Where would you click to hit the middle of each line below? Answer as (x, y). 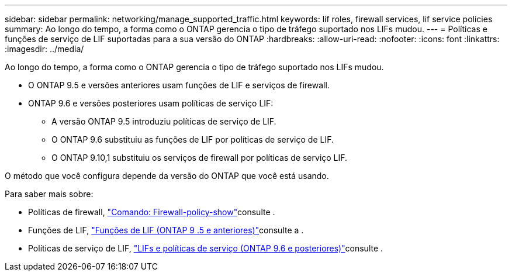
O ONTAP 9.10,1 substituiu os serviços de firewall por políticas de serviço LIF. (200, 158)
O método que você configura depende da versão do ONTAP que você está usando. (167, 176)
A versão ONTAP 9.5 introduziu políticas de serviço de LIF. (164, 121)
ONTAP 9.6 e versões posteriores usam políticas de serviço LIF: (151, 103)
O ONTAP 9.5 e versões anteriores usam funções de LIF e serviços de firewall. (179, 85)
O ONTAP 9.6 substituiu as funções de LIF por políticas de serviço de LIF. (193, 139)
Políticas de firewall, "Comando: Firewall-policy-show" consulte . (152, 212)
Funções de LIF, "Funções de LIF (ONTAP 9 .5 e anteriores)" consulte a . (166, 230)
